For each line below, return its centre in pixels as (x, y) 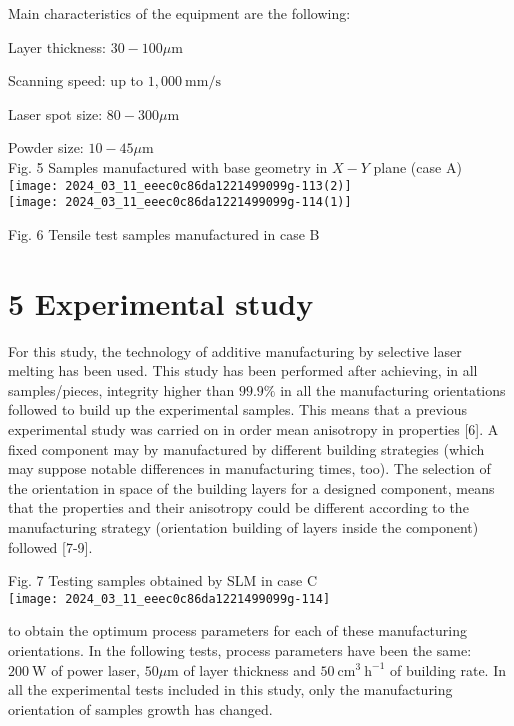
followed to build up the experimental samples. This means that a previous (237, 409)
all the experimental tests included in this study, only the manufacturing (230, 689)
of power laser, (95, 669)
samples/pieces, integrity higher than (121, 389)
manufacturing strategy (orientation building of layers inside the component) (243, 526)
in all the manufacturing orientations (393, 389)
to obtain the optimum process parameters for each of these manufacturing (237, 630)
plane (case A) (417, 166)
